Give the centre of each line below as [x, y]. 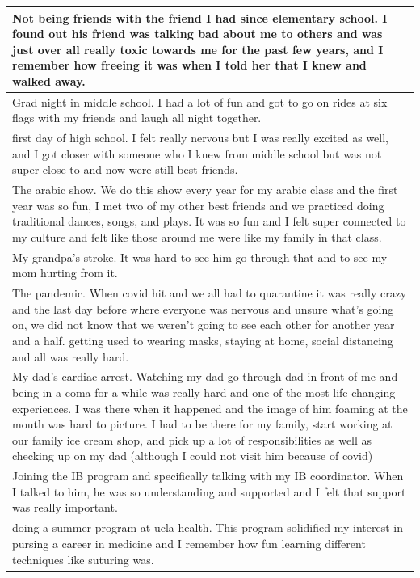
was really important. [65, 507]
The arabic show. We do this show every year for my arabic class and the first [205, 190]
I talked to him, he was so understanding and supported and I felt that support [209, 491]
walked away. [49, 80]
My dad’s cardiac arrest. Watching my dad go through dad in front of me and [205, 376]
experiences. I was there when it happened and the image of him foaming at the [210, 408]
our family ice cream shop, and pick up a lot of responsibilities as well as [192, 439]
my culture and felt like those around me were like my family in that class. [197, 236]
